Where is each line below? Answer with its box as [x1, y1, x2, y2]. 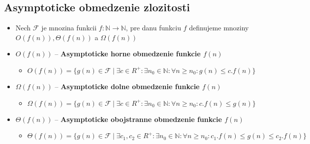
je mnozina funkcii [41, 23, 97, 33]
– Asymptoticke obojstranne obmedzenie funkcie [55, 114, 222, 124]
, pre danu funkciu [125, 23, 181, 33]
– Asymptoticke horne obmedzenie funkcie [55, 48, 201, 59]
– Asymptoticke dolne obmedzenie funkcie [55, 81, 200, 91]
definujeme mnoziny [189, 23, 249, 33]
